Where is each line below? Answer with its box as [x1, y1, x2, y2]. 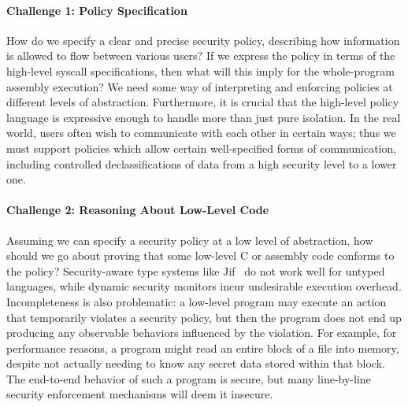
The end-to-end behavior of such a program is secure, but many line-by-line [6, 370, 371, 387]
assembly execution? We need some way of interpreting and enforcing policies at [6, 78, 393, 94]
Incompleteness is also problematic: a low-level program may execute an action [6, 293, 387, 309]
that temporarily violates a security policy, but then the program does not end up [6, 309, 402, 325]
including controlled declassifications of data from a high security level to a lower [6, 155, 397, 172]
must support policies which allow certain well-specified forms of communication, [6, 139, 397, 156]
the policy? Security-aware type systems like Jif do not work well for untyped [6, 262, 385, 279]
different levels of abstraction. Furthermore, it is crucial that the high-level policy [6, 94, 399, 110]
